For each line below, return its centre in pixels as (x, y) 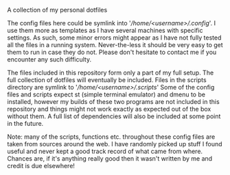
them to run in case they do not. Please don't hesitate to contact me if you (112, 52)
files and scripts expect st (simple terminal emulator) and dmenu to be (106, 94)
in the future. (25, 123)
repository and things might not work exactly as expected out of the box (109, 109)
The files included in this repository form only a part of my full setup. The (111, 72)
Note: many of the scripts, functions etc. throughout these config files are (111, 137)
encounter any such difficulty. (49, 59)
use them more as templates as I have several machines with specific (105, 30)
